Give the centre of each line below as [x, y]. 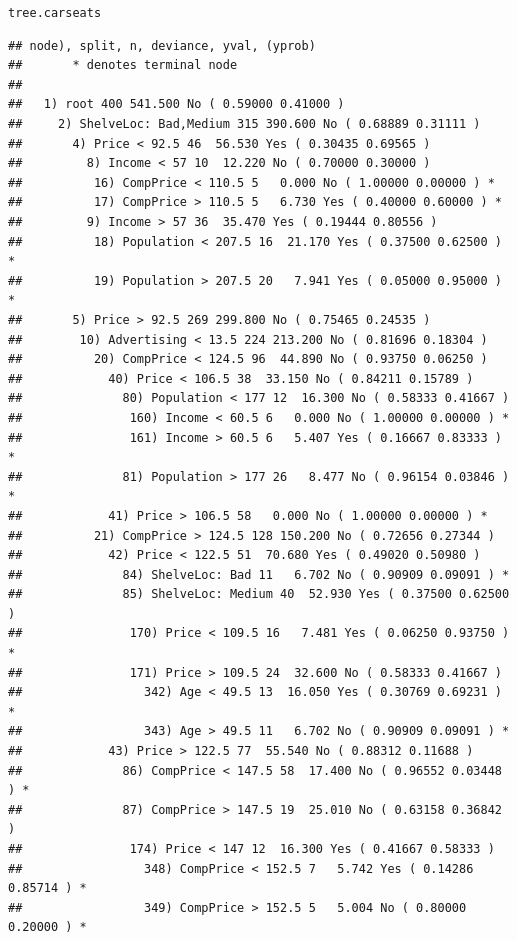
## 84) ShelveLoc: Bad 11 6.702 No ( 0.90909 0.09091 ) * [259, 574]
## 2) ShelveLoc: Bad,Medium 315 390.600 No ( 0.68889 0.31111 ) [244, 124]
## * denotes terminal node [123, 65]
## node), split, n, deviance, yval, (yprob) [162, 45]
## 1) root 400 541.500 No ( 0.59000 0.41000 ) [176, 104]
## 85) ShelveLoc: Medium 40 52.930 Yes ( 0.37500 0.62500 [259, 594]
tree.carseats [55, 13]
